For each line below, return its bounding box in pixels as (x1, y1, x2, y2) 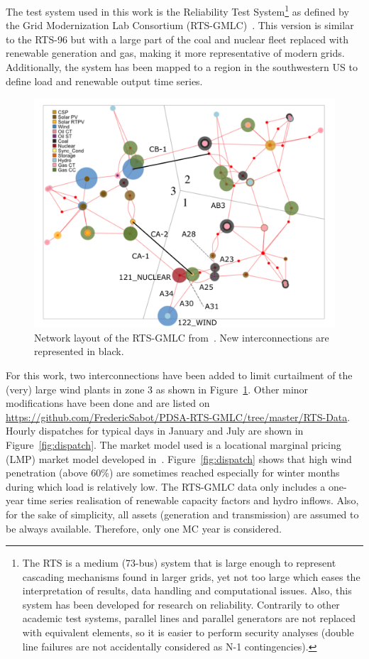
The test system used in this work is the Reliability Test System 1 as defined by (6, 2, 349, 18)
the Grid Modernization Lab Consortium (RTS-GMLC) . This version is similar (6, 18, 354, 33)
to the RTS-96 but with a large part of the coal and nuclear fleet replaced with (6, 31, 348, 46)
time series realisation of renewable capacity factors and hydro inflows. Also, (27, 493, 359, 508)
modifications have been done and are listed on (6, 396, 210, 410)
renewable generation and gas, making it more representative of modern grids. (6, 45, 345, 60)
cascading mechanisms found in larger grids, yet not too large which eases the (22, 569, 360, 584)
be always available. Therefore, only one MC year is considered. (6, 521, 282, 535)
